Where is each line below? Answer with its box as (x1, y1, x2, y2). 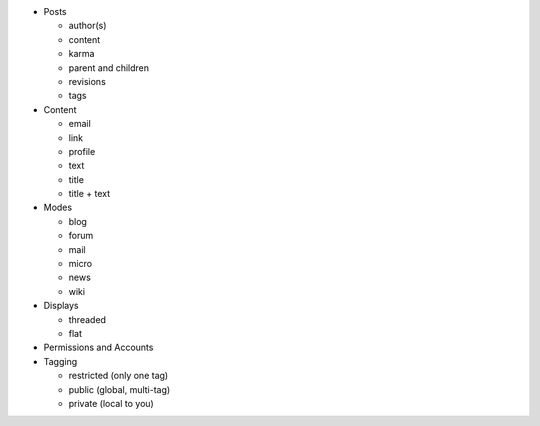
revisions (68, 75, 107, 87)
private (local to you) (68, 397, 154, 409)
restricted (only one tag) (68, 370, 169, 382)
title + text (68, 188, 111, 200)
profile (68, 145, 96, 157)
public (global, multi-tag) (68, 383, 171, 395)
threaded (68, 313, 107, 325)
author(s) (68, 20, 107, 32)
